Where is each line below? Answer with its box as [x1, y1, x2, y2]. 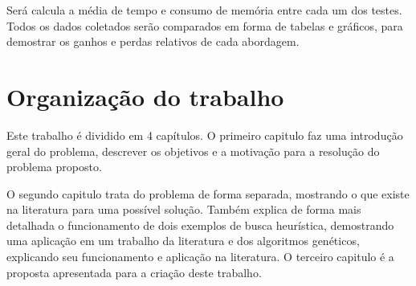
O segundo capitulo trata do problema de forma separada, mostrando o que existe [6, 185, 410, 202]
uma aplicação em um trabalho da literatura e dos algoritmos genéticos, [6, 232, 360, 249]
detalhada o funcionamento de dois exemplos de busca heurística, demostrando [6, 216, 394, 233]
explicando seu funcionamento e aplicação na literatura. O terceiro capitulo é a [6, 248, 394, 265]
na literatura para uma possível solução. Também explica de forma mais [6, 201, 361, 218]
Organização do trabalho [6, 80, 284, 112]
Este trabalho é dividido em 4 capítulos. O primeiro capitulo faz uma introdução [6, 126, 403, 143]
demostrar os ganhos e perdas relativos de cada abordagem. [6, 33, 300, 50]
